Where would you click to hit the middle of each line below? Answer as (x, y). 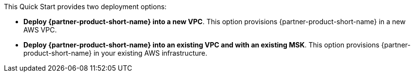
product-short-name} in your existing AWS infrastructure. (115, 53)
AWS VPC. (40, 30)
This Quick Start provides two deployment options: (85, 7)
